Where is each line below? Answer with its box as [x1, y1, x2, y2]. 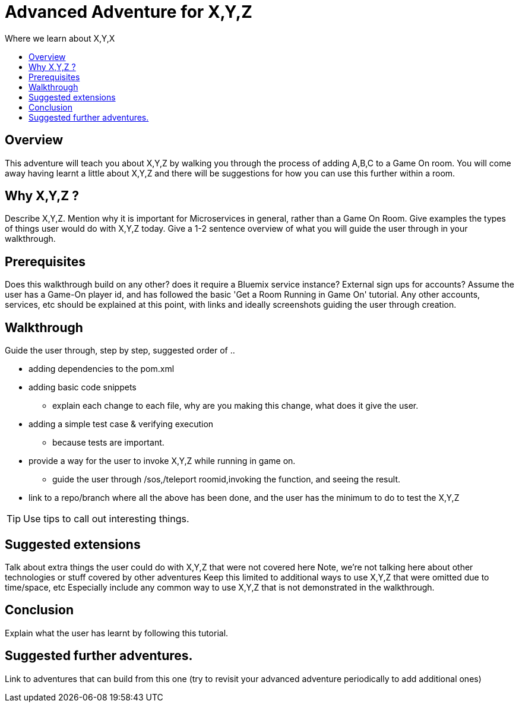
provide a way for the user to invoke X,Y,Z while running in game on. [29, 456, 296, 466]
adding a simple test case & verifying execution [29, 419, 214, 430]
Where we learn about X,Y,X [5, 33, 115, 43]
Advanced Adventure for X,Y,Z [5, 2, 252, 22]
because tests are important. [52, 437, 164, 448]
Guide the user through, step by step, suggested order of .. [5, 345, 235, 356]
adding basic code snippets [29, 382, 137, 393]
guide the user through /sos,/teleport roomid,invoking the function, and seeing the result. [52, 474, 400, 485]
